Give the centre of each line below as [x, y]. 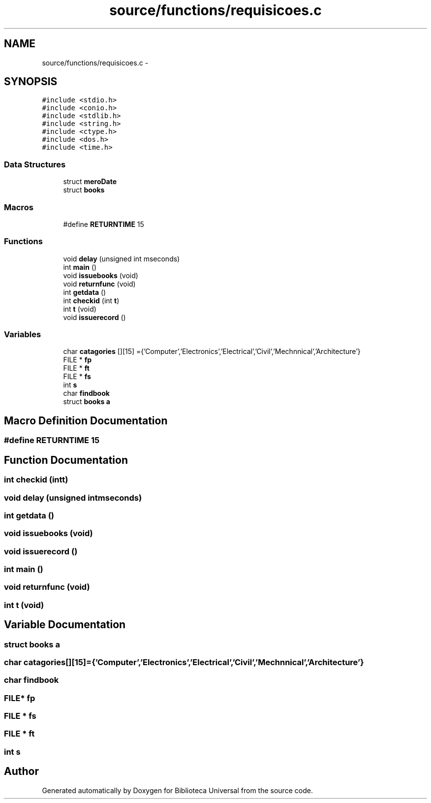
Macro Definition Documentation [86, 420]
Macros [19, 207]
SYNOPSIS [31, 82]
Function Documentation [66, 460]
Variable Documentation [65, 625]
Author [21, 771]
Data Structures [35, 164]
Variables [23, 335]
